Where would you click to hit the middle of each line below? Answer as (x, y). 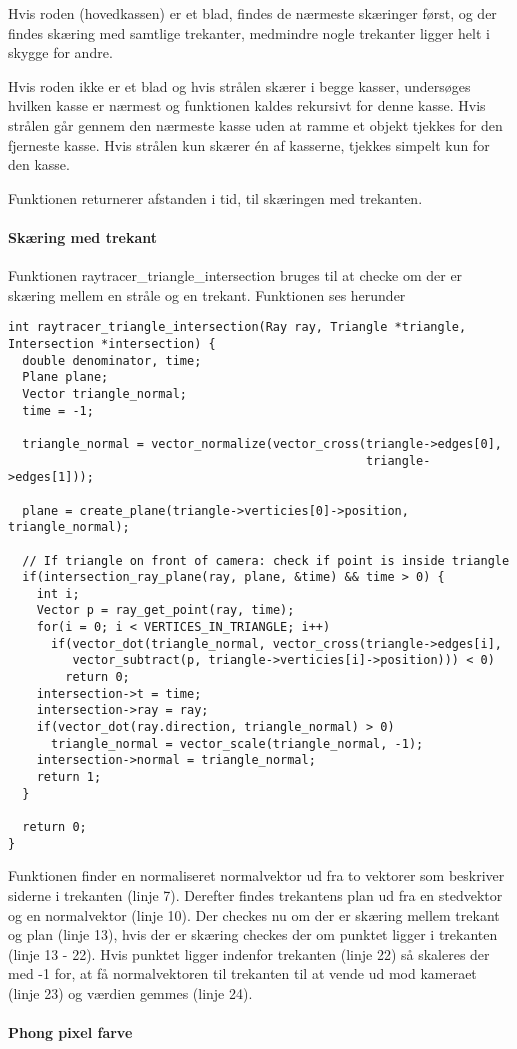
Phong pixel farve (70, 1032)
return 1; (69, 777)
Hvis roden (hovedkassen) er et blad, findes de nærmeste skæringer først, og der (252, 13)
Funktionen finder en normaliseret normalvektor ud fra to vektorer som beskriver (256, 875)
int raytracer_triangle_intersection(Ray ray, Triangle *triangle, (237, 327)
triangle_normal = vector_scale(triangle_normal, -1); (237, 743)
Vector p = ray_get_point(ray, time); (165, 610)
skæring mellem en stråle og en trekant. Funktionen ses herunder (207, 294)
